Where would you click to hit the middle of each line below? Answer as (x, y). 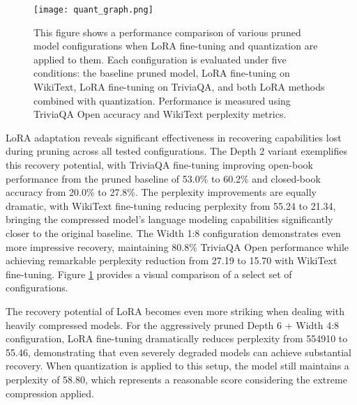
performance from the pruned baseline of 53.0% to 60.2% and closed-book (163, 178)
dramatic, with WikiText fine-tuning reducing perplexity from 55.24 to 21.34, (171, 205)
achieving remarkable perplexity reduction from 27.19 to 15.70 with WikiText (172, 260)
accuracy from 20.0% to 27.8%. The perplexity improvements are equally (161, 192)
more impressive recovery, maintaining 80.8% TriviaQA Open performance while (177, 246)
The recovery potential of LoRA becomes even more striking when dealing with (175, 311)
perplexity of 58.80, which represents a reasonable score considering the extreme (176, 379)
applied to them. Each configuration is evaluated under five (160, 59)
